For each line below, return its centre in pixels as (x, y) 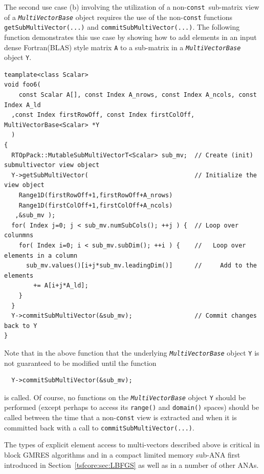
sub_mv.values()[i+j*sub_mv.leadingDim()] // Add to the (141, 266)
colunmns (19, 235)
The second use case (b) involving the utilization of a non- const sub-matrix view (132, 7)
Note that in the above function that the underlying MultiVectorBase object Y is (132, 352)
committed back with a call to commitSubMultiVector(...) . (99, 427)
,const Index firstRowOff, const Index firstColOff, (103, 115)
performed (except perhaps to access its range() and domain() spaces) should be (132, 407)
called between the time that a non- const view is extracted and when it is (120, 417)
